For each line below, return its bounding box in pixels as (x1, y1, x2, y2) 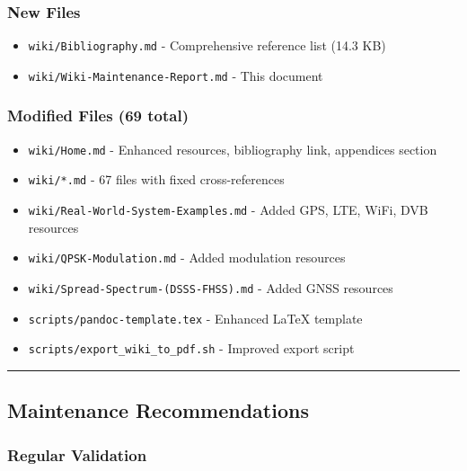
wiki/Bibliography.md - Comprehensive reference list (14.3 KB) (28, 36, 386, 55)
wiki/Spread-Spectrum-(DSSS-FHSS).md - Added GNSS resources (28, 278, 393, 297)
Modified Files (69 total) (7, 104, 189, 127)
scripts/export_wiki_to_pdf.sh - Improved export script (28, 339, 355, 358)
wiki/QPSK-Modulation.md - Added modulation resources (28, 248, 346, 267)
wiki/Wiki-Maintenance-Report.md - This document (28, 66, 323, 84)
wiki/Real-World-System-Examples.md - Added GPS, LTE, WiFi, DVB (28, 200, 428, 219)
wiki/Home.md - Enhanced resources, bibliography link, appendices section (28, 139, 437, 158)
